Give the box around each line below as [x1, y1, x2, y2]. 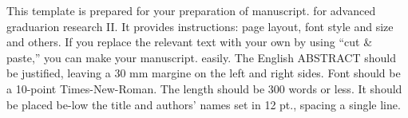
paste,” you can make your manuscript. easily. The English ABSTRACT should [6, 49, 396, 65]
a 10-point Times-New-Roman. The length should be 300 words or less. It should [6, 80, 402, 96]
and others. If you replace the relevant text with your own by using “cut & [6, 33, 373, 50]
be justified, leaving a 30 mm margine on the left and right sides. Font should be [6, 65, 401, 81]
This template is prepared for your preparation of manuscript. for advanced [6, 2, 376, 18]
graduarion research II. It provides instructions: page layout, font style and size [6, 18, 394, 34]
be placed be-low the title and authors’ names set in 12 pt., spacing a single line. [6, 96, 401, 112]
